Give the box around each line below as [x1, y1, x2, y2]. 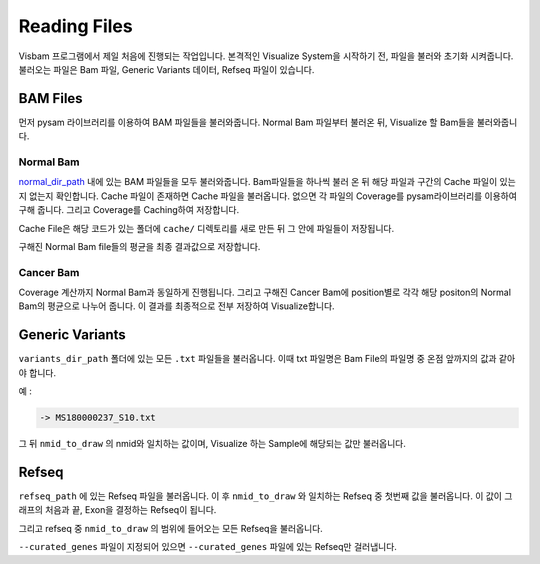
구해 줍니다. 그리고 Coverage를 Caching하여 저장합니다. [18, 204, 240, 216]
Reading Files [18, 15, 134, 37]
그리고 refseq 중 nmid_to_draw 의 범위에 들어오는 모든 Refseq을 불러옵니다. [18, 522, 324, 534]
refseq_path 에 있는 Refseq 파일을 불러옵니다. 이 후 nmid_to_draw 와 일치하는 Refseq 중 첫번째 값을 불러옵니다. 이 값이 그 [18, 490, 513, 502]
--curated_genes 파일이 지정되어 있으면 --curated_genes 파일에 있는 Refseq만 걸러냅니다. [18, 541, 397, 553]
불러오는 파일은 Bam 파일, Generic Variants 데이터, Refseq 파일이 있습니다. [18, 63, 315, 75]
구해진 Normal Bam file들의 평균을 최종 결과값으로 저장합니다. [18, 240, 261, 252]
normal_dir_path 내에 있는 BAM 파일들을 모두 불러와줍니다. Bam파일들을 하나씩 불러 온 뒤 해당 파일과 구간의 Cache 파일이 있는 [18, 176, 517, 188]
